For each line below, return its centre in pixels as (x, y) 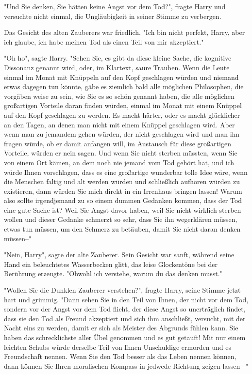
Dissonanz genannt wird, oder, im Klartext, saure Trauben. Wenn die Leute (117, 67)
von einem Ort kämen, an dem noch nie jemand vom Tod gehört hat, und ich (119, 162)
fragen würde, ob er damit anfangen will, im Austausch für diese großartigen (118, 143)
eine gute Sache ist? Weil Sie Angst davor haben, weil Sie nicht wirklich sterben (123, 210)
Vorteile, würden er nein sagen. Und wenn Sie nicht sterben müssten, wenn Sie (121, 153)
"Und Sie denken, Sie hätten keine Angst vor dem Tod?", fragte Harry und (115, 6)
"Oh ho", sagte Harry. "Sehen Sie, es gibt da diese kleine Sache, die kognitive (118, 58)
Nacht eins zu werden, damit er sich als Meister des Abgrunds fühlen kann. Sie (121, 328)
